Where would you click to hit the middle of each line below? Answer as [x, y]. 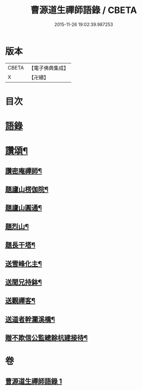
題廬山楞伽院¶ [27, 190]
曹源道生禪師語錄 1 [34, 381]
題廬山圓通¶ [24, 208]
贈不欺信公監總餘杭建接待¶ [47, 338]
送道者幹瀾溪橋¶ [30, 319]
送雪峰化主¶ [24, 264]
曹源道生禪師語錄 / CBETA [84, 10]
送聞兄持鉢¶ [24, 282]
